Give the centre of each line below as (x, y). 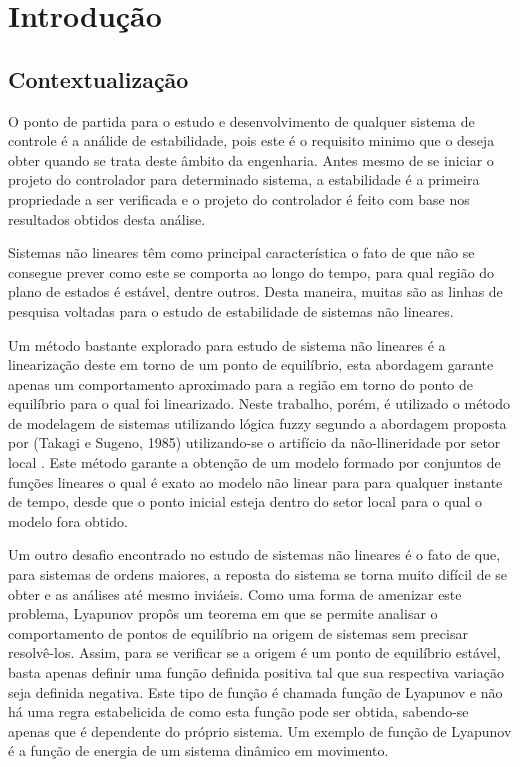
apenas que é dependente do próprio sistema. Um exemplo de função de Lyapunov (260, 730)
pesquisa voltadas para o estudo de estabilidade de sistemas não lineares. (231, 310)
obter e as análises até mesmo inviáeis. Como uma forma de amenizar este (235, 593)
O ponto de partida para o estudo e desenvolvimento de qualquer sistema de (241, 120)
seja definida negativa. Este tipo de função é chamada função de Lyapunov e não (255, 691)
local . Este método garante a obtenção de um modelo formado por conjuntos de (254, 462)
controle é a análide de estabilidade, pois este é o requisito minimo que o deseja (251, 140)
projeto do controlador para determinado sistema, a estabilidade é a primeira (244, 179)
